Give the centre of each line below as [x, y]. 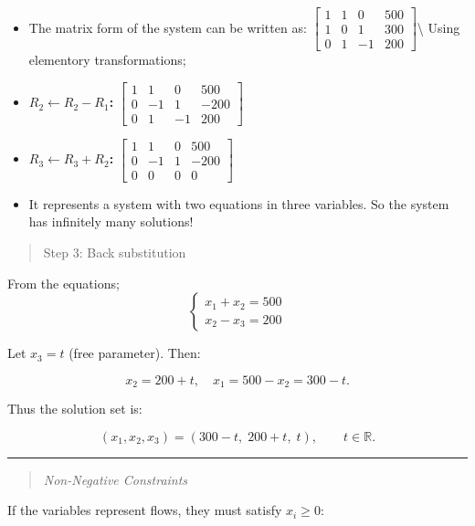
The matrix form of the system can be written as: [168, 27]
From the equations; [63, 283]
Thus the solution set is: [75, 409]
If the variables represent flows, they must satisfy [145, 510]
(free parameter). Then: [135, 353]
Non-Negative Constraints [116, 479]
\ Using [438, 27]
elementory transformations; [107, 60]
